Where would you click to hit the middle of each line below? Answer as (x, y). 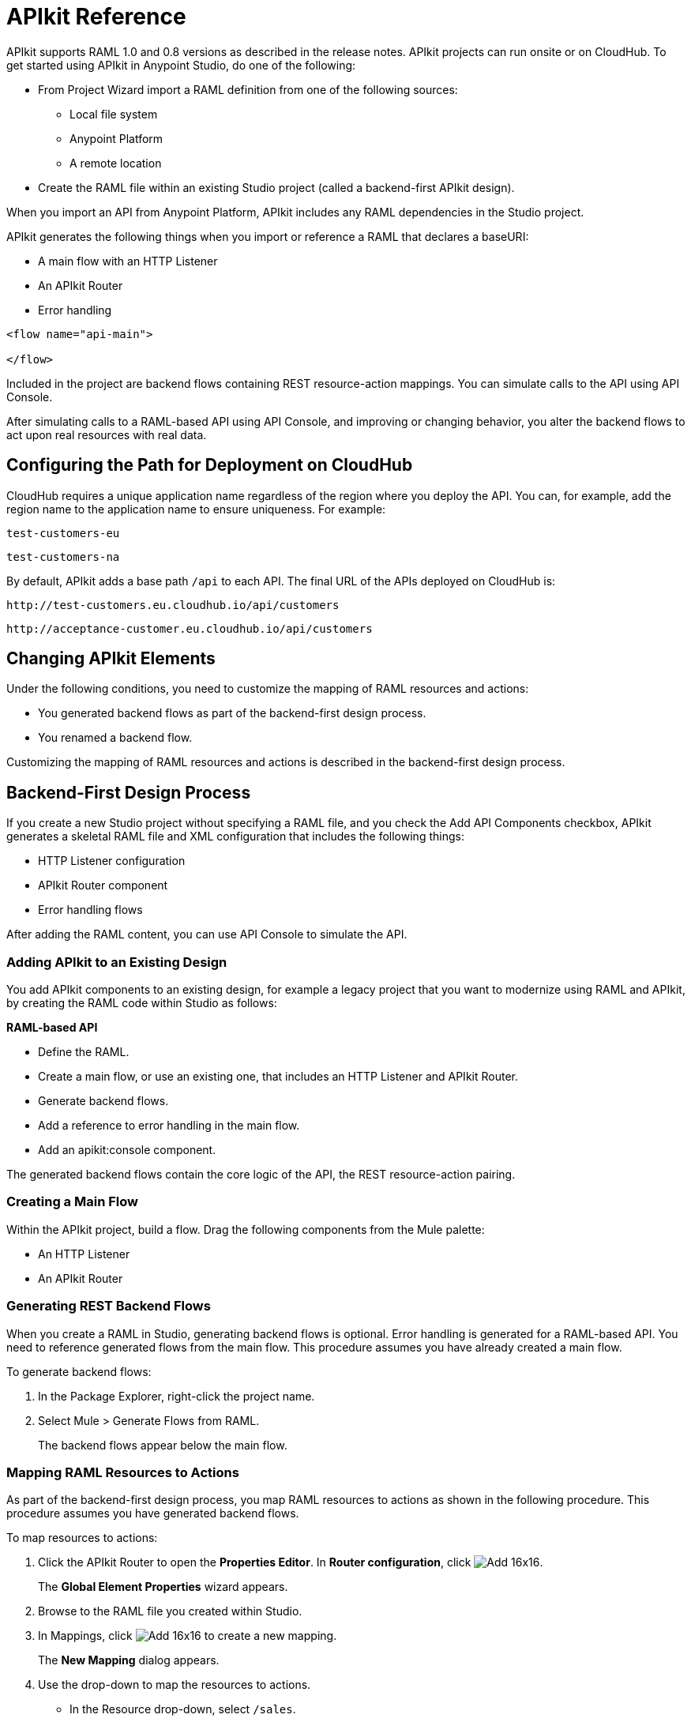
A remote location (116, 163)
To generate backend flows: (79, 1371)
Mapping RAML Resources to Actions (123, 1472)
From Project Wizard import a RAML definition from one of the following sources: (248, 89)
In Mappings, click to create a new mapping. (188, 1636)
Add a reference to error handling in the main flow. (169, 1126)
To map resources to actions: (82, 1538)
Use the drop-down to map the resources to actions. (175, 1685)
